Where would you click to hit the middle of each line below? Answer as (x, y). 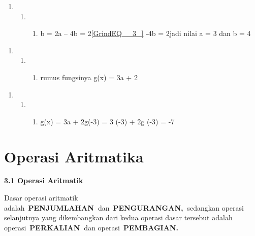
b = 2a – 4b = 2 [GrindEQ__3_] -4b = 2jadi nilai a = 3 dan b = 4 (146, 33)
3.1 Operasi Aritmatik (44, 180)
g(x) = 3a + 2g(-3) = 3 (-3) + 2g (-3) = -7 (107, 121)
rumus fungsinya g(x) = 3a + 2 (89, 77)
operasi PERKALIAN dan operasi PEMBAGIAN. (91, 227)
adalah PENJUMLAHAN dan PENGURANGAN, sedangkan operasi (124, 207)
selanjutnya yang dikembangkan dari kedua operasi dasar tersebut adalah (118, 217)
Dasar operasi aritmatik (41, 198)
